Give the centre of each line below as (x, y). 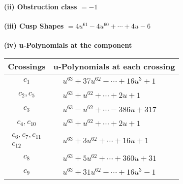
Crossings (27, 66)
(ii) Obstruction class (41, 6)
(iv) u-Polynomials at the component (68, 45)
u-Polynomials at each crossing (114, 66)
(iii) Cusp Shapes (34, 26)
